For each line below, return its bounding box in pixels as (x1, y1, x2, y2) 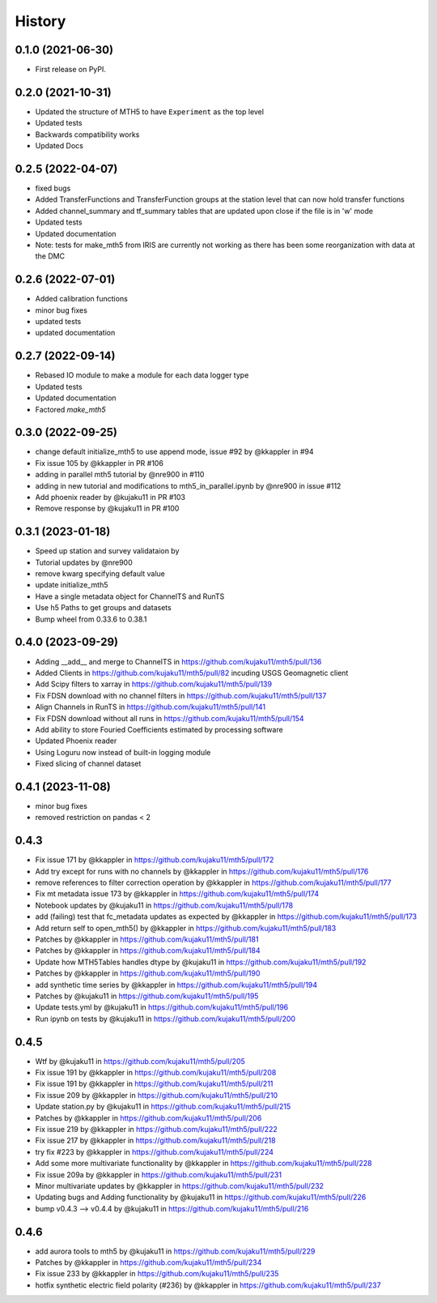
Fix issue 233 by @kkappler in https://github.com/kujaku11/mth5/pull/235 (35, 1269, 279, 1279)
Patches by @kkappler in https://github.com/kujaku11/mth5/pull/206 (35, 1113, 262, 1122)
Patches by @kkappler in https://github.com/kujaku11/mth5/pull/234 (35, 1258, 262, 1267)
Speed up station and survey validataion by (35, 546, 180, 556)
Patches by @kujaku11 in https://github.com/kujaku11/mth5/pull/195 (35, 991, 259, 1001)
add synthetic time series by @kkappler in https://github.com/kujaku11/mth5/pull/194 (35, 980, 318, 989)
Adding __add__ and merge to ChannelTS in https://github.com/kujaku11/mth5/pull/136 (35, 656, 322, 666)
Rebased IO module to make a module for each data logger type (35, 370, 249, 380)
